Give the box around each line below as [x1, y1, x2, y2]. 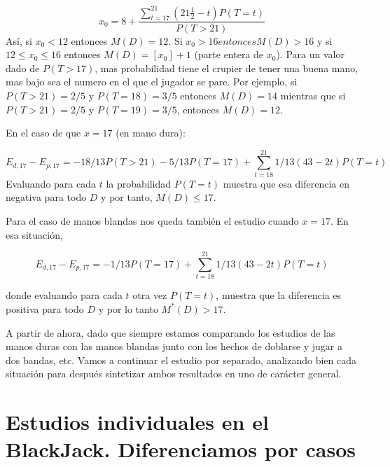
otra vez [132, 288, 167, 302]
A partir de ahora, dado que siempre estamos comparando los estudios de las [6, 325, 335, 340]
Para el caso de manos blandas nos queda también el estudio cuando [6, 214, 299, 228]
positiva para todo [6, 301, 84, 316]
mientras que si [280, 88, 346, 102]
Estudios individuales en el [6, 407, 269, 436]
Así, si [6, 33, 32, 48]
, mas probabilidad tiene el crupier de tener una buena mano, [95, 60, 358, 75]
